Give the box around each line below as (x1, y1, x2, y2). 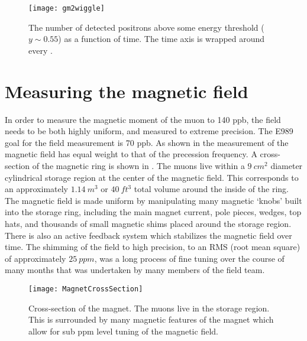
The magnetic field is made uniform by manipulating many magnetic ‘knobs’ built (5, 194, 302, 206)
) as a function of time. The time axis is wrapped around (58, 33, 265, 45)
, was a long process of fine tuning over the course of (94, 252, 285, 264)
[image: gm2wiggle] (28, 4, 105, 12)
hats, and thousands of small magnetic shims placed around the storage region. (5, 217, 292, 229)
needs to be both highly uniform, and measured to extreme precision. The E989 (5, 125, 293, 137)
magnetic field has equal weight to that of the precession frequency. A (5, 148, 257, 160)
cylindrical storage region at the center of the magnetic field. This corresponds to (5, 171, 299, 183)
